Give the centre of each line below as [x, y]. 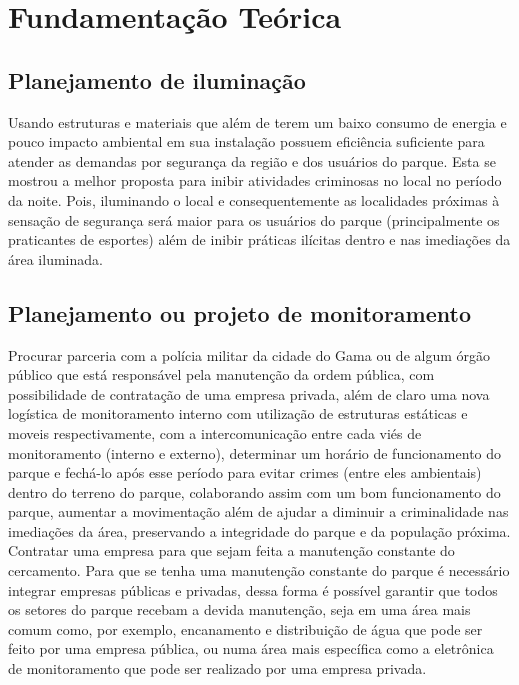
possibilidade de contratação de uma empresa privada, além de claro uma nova [249, 393]
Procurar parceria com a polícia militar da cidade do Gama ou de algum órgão [249, 354]
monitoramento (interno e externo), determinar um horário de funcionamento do [255, 452]
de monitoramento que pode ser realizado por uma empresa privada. [217, 668]
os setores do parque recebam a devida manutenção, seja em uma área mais [239, 609]
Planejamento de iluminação [157, 79]
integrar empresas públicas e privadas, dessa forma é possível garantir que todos [253, 589]
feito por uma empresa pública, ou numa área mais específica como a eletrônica [251, 648]
